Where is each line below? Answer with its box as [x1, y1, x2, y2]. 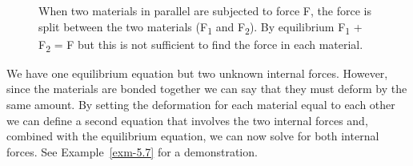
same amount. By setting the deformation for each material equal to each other [6, 96, 395, 113]
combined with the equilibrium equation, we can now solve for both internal [6, 128, 379, 144]
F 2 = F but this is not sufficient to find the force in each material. [38, 35, 363, 55]
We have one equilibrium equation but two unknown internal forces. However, [6, 64, 388, 81]
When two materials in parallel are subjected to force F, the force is [38, 2, 371, 18]
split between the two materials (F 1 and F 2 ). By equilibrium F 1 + [38, 18, 363, 37]
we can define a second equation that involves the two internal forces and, [6, 111, 368, 128]
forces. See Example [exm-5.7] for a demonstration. [6, 143, 258, 160]
